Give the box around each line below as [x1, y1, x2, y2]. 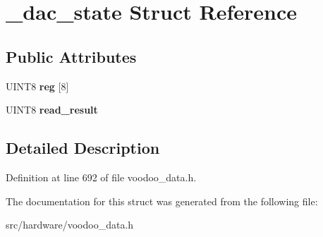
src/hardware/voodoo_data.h [6, 217, 134, 232]
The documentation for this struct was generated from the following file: [6, 193, 318, 208]
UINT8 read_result [6, 102, 98, 117]
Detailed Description [6, 137, 160, 159]
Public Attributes [6, 45, 137, 67]
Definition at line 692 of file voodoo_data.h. [6, 169, 197, 184]
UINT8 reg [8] [6, 78, 69, 93]
